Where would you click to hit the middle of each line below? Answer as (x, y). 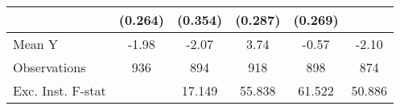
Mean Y (36, 44)
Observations (49, 67)
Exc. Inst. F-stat (60, 90)
